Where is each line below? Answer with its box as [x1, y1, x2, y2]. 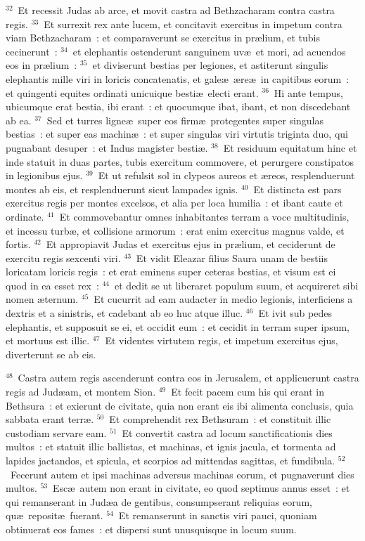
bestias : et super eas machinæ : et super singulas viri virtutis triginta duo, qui [6, 126, 348, 141]
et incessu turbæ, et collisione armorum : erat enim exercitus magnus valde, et [6, 223, 345, 237]
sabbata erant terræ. [6, 412, 94, 426]
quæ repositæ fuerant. [6, 508, 103, 523]
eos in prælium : [6, 58, 77, 72]
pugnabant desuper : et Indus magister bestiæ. [6, 140, 208, 155]
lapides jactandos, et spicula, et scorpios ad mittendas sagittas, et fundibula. [6, 453, 335, 467]
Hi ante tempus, [274, 85, 343, 100]
